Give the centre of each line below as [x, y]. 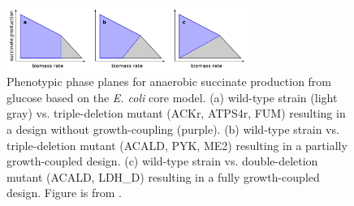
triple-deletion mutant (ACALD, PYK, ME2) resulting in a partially [177, 145]
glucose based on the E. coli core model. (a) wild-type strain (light [172, 97]
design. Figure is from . [65, 193]
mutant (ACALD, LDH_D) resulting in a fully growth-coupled [163, 176]
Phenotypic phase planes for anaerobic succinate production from [169, 82]
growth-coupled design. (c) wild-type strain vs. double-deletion [162, 161]
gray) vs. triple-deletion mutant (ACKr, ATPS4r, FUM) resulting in [176, 113]
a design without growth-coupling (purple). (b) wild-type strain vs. [173, 129]
